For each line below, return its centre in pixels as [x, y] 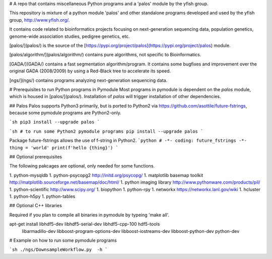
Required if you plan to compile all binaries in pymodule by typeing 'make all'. [89, 215]
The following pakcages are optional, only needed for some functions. [82, 166]
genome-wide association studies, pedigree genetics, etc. [70, 36]
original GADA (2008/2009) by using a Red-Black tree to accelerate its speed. [90, 71]
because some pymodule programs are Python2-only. [65, 113]
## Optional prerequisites [36, 157]
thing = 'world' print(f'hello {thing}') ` [64, 148]
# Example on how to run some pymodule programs [63, 240]
